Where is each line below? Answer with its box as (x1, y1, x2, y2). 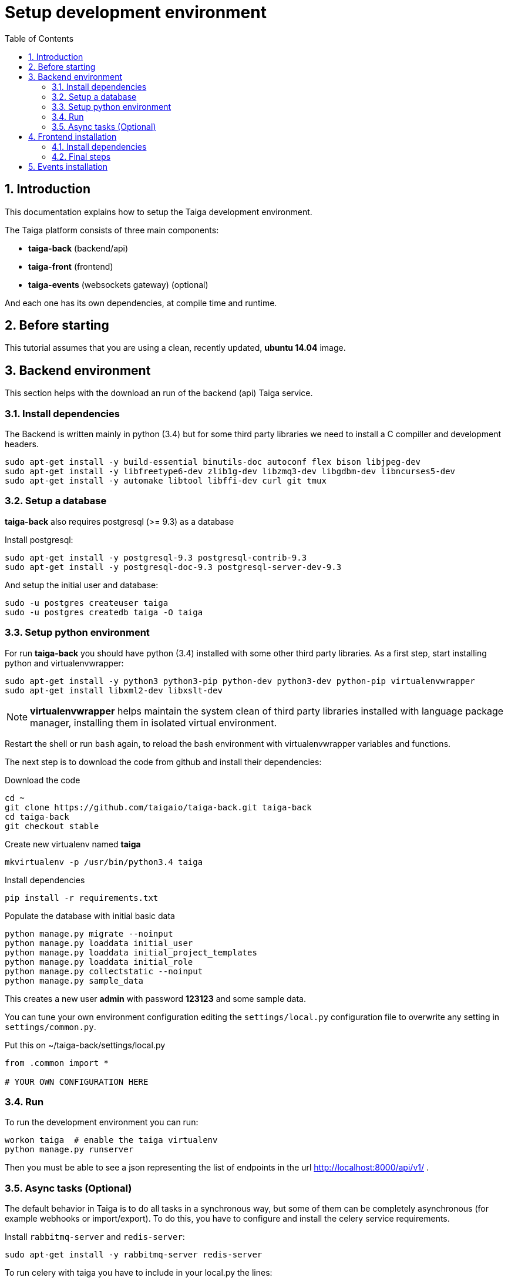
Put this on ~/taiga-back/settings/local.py (5, 1039, 166, 1050)
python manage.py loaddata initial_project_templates (5, 947, 257, 957)
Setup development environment (5, 2, 267, 22)
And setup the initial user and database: (5, 579, 159, 590)
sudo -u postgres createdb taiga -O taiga (5, 607, 203, 617)
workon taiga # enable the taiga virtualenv (5, 1135, 218, 1145)
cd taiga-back (5, 811, 69, 821)
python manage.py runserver (5, 1145, 134, 1155)
